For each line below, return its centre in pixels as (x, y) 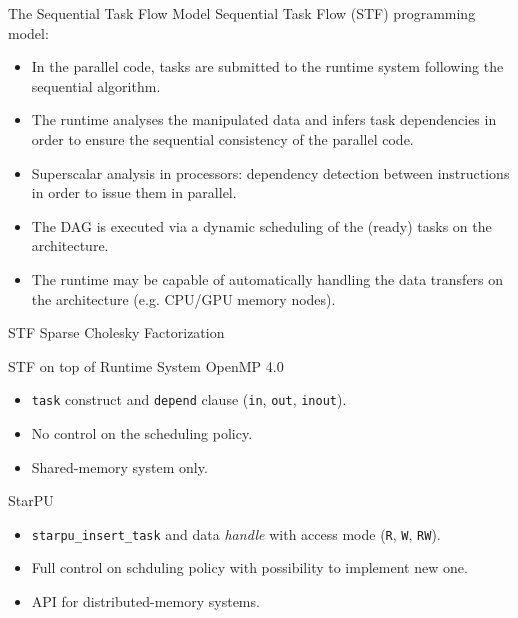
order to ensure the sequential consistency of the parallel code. (222, 138)
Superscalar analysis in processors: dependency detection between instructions (270, 172)
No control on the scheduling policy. (142, 432)
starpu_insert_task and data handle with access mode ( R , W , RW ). (236, 533)
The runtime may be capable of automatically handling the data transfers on (267, 278)
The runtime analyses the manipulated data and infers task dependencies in (264, 119)
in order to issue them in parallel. (134, 192)
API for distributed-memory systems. (145, 601)
